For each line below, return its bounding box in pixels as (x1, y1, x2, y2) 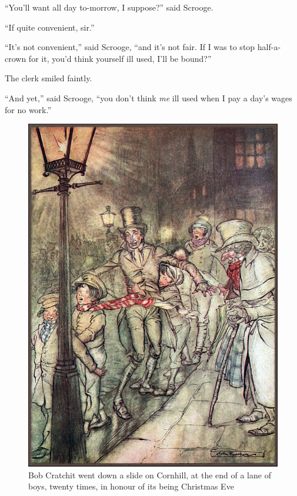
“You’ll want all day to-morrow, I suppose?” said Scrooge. (5, 1, 213, 13)
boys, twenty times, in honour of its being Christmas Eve (28, 480, 234, 492)
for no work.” (5, 103, 52, 115)
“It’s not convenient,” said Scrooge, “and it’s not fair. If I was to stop (5, 41, 255, 53)
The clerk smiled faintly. (5, 72, 92, 84)
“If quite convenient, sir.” (5, 21, 95, 33)
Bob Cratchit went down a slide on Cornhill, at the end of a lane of (28, 468, 271, 481)
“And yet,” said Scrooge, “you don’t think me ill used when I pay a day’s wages (5, 91, 292, 104)
